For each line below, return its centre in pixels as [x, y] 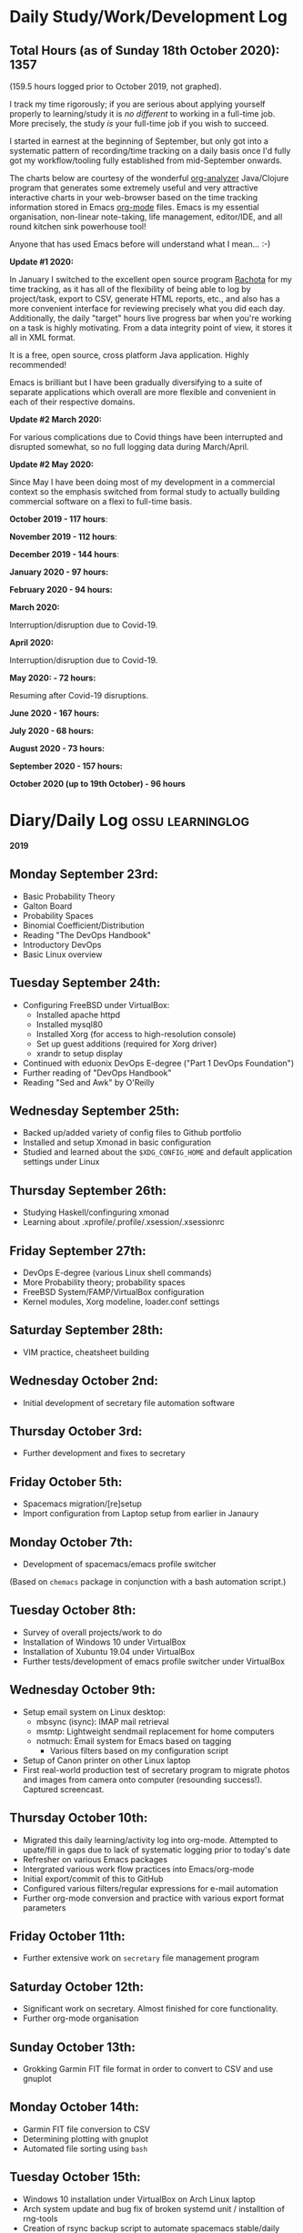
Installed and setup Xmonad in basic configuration [117, 1142]
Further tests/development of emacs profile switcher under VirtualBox [153, 1661]
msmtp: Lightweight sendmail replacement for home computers [155, 1731]
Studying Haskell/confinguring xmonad [96, 1212]
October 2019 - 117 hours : [59, 519]
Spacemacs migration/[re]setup [82, 1504]
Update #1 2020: [42, 262]
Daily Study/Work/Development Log [149, 17]
